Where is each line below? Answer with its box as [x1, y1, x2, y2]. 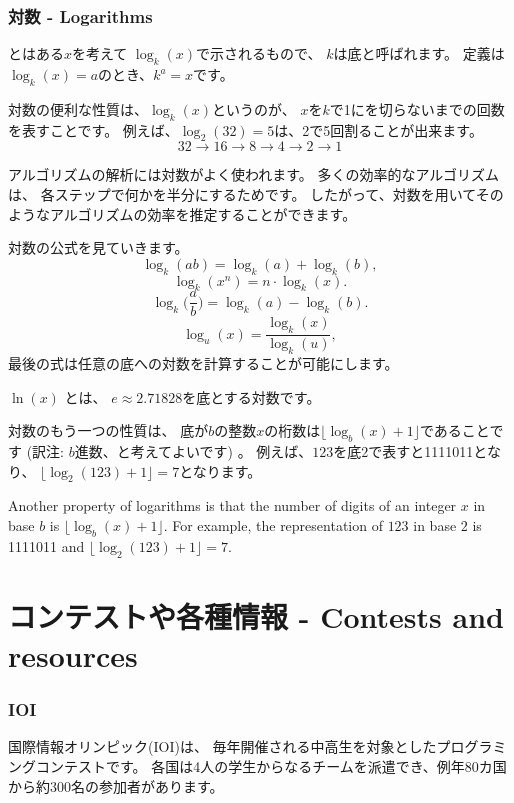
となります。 [179, 460, 262, 481]
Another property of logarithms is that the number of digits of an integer [8, 495, 457, 516]
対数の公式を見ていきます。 [8, 237, 189, 258]
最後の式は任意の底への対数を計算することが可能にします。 [8, 353, 399, 374]
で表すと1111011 [368, 441, 474, 462]
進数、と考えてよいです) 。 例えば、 [74, 441, 313, 462]
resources [8, 635, 138, 675]
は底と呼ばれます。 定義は [333, 43, 505, 64]
